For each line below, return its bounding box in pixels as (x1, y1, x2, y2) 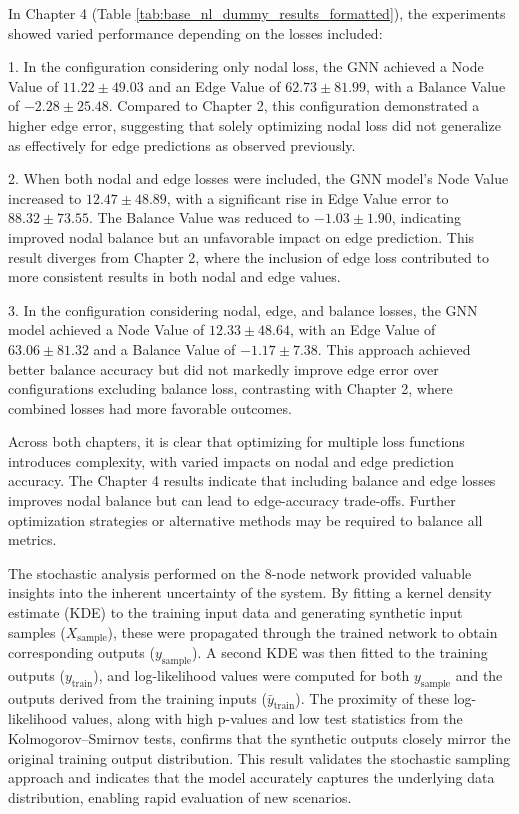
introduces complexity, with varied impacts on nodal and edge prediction (8, 450, 454, 471)
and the (455, 664, 503, 685)
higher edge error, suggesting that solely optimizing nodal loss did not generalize (8, 114, 501, 135)
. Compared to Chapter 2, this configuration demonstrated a (108, 95, 480, 116)
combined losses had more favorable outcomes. (8, 397, 292, 418)
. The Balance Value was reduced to (88, 207, 310, 228)
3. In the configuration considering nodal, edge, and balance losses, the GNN (8, 299, 478, 320)
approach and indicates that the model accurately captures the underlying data (8, 767, 495, 788)
